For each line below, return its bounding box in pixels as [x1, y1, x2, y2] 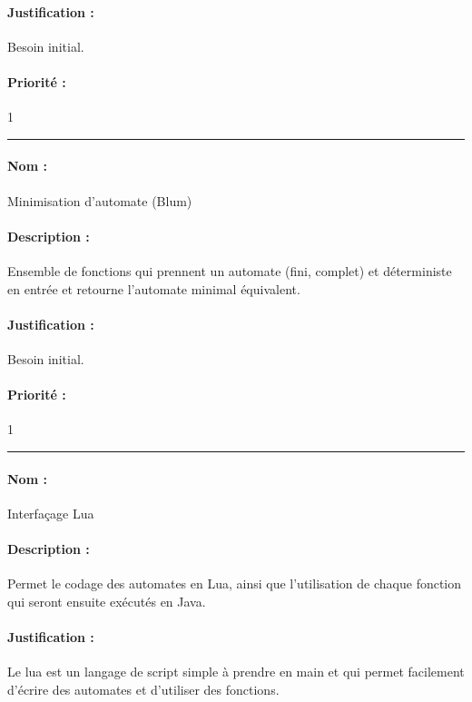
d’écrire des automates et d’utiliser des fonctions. [7, 679, 280, 698]
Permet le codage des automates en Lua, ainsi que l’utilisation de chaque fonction [7, 574, 462, 593]
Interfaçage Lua [7, 503, 94, 522]
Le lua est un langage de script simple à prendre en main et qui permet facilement [7, 662, 465, 681]
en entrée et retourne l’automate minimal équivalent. [7, 279, 300, 298]
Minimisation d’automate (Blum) [7, 191, 192, 210]
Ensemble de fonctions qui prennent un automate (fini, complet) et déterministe [7, 261, 452, 280]
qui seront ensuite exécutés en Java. [7, 591, 206, 610]
